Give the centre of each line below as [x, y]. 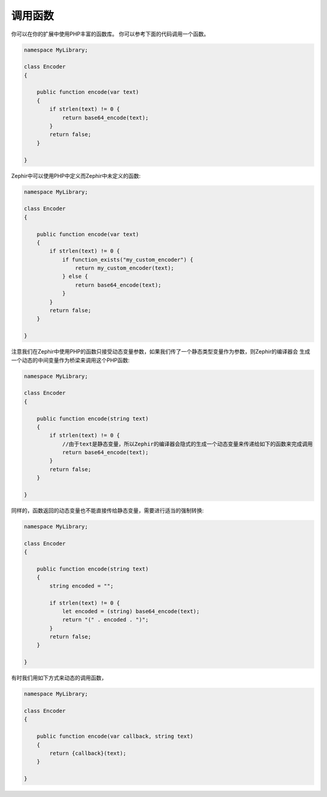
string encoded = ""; [81, 586]
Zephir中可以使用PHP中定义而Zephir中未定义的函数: [76, 176]
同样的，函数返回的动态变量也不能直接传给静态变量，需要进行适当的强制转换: [107, 511]
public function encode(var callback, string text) [115, 736]
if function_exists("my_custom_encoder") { [128, 260]
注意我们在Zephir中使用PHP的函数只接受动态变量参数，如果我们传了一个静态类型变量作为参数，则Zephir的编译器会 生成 [161, 352]
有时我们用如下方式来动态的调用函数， [59, 678]
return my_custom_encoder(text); [124, 268]
